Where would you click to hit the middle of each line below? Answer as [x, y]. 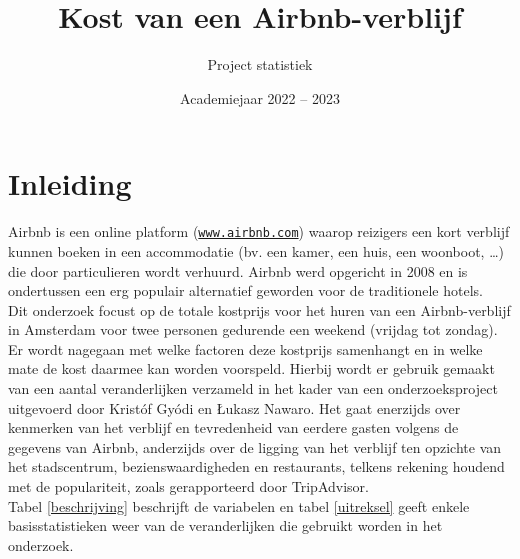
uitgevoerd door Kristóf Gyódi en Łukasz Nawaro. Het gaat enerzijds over [234, 407]
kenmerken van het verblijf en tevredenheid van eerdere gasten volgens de [233, 427]
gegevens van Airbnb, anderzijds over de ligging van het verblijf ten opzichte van [255, 446]
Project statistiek [260, 64]
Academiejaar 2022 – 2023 [260, 97]
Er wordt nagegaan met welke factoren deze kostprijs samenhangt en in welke [245, 348]
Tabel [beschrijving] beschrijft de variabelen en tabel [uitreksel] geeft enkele [239, 505]
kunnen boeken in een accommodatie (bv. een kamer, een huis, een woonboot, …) [256, 250]
